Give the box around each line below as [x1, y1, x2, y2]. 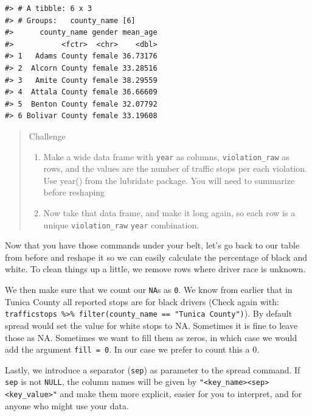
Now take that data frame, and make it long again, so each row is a [43, 206, 296, 219]
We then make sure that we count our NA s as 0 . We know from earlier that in [5, 283, 293, 295]
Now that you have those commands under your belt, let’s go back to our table [5, 239, 300, 252]
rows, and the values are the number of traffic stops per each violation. [43, 162, 307, 175]
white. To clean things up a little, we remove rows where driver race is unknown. [5, 263, 306, 275]
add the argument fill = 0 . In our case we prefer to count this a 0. [5, 343, 260, 356]
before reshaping [43, 186, 105, 199]
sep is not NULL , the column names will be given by [5, 375, 197, 388]
